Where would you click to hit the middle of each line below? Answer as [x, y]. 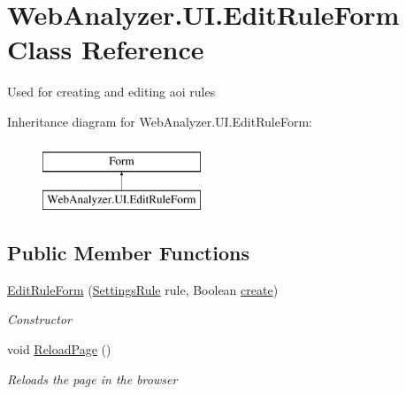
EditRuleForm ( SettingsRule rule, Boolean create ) [143, 289]
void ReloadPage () [59, 349]
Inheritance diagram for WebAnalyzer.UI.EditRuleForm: [160, 121]
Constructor [39, 319]
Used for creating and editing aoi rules [111, 92]
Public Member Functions [128, 253]
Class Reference [106, 49]
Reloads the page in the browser [92, 379]
